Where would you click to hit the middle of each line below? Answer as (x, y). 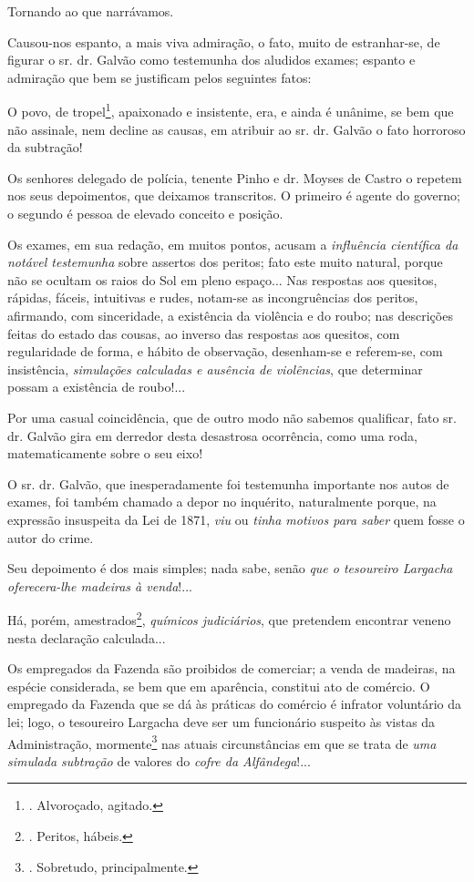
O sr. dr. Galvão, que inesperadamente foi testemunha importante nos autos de (228, 483)
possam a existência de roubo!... (97, 387)
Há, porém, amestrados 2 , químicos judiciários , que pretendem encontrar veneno (229, 618)
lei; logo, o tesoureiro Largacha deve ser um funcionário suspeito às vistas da (222, 721)
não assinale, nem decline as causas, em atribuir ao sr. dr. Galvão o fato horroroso (237, 129)
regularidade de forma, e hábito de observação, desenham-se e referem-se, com (225, 351)
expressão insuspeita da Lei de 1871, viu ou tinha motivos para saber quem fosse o (236, 519)
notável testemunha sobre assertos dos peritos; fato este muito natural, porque (225, 262)
